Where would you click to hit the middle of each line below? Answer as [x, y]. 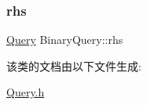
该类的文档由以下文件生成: [74, 65]
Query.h [26, 92]
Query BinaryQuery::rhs [65, 40]
